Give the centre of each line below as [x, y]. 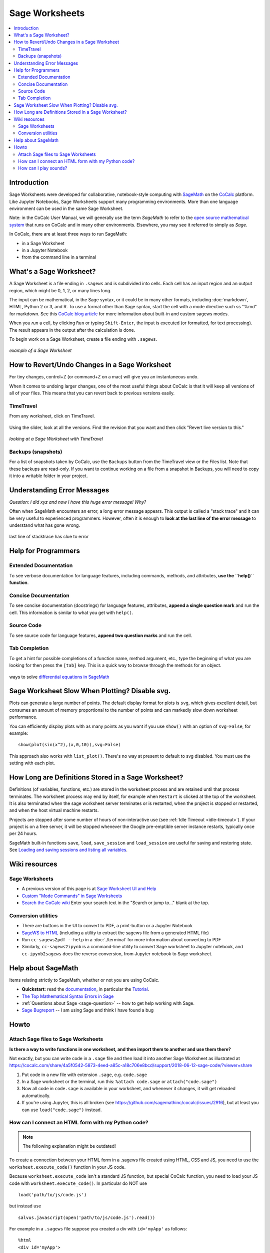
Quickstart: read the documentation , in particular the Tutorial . [85, 989]
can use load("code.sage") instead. [62, 1110]
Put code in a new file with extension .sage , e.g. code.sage [84, 1075]
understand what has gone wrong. [44, 525]
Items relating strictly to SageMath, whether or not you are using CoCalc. [84, 980]
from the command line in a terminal [59, 257]
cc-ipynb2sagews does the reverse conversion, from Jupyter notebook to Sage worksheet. [117, 954]
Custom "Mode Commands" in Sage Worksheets [72, 896]
